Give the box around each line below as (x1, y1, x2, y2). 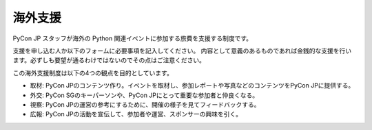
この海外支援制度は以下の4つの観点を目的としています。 (12, 68, 174, 77)
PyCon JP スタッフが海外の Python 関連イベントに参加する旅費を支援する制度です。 (12, 34, 253, 42)
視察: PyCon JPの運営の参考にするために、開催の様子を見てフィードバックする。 (30, 100, 260, 109)
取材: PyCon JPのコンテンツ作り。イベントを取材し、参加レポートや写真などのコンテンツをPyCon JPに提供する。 (30, 81, 355, 90)
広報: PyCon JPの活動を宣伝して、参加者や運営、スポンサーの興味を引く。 (30, 110, 242, 118)
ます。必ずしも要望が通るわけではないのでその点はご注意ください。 (12, 56, 206, 64)
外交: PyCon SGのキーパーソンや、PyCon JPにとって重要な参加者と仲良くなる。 (30, 91, 258, 99)
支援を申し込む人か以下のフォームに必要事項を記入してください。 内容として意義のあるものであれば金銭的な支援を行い (12, 47, 352, 55)
